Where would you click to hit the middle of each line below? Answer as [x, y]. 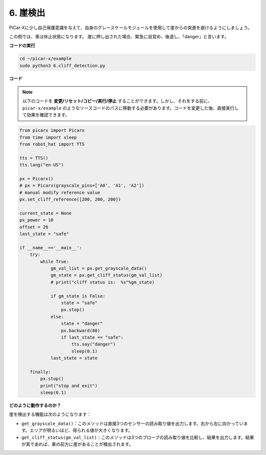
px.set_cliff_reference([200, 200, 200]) [70, 199]
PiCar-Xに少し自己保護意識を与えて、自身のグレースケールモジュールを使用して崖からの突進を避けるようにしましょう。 [131, 28]
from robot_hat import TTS [52, 144]
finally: [40, 372]
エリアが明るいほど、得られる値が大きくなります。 [81, 430]
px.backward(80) [81, 331]
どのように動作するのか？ [35, 405]
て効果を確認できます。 [46, 115]
